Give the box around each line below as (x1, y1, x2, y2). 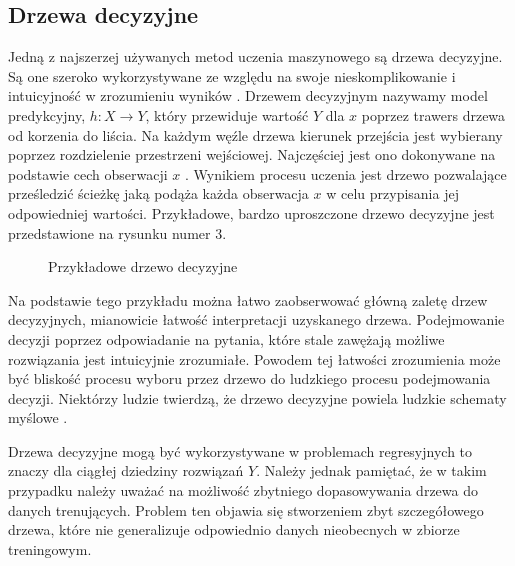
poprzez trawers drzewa (361, 104, 506, 125)
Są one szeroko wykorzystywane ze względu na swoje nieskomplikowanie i (8, 65, 456, 86)
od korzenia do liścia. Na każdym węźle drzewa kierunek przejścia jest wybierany (8, 124, 503, 145)
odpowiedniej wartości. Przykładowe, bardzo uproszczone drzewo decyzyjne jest (8, 202, 495, 223)
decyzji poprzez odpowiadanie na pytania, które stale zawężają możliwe (8, 328, 445, 349)
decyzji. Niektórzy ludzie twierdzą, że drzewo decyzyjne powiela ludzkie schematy (8, 387, 507, 408)
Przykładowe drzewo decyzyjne (48, 256, 238, 277)
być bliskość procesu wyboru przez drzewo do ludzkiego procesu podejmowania (8, 368, 491, 389)
